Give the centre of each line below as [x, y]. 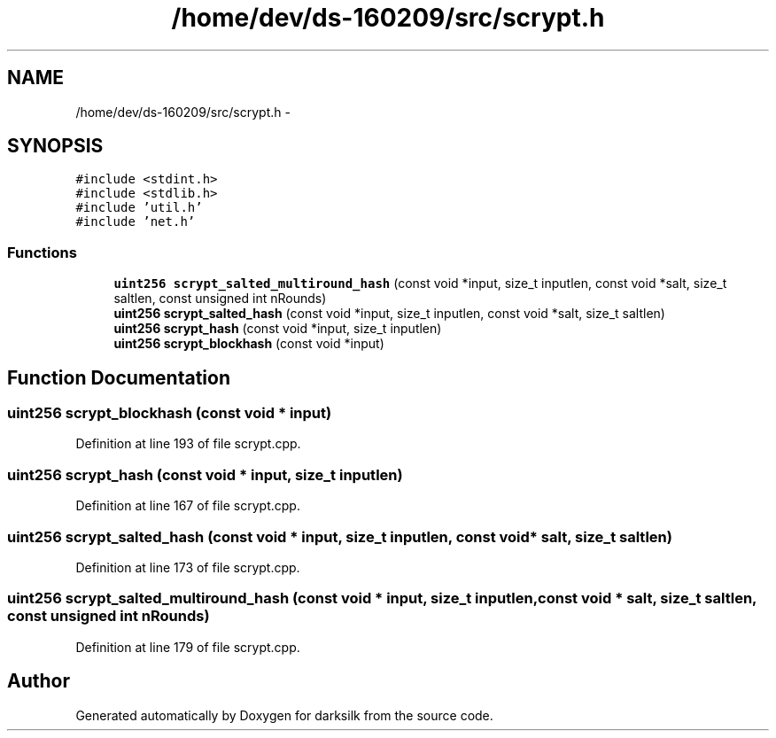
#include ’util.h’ [139, 208]
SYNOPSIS [55, 146]
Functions [42, 252]
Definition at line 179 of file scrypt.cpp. [188, 647]
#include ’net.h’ [136, 222]
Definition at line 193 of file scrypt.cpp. [188, 444]
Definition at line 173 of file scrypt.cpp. [188, 567]
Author [39, 681]
